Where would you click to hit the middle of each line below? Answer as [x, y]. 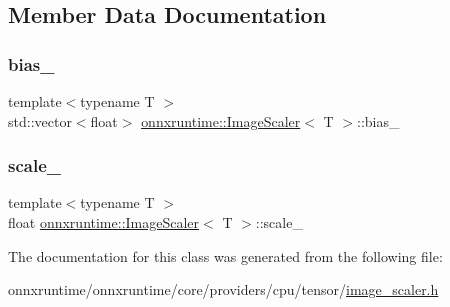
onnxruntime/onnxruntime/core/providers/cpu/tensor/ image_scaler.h [223, 289]
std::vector [40, 120]
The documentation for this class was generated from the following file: [225, 255]
